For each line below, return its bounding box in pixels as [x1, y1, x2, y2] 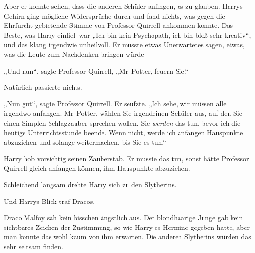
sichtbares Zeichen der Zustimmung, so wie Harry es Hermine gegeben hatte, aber [4, 222, 250, 232]
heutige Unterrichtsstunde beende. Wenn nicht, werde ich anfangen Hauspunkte [4, 127, 243, 137]
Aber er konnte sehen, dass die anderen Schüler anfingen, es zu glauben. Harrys [4, 1, 243, 11]
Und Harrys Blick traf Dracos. [4, 196, 95, 206]
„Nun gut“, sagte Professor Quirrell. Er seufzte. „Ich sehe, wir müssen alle [4, 98, 227, 108]
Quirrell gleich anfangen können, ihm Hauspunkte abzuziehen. [4, 163, 190, 173]
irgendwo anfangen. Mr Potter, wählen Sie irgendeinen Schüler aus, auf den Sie [4, 108, 242, 118]
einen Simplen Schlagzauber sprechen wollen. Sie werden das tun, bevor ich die [4, 117, 241, 127]
